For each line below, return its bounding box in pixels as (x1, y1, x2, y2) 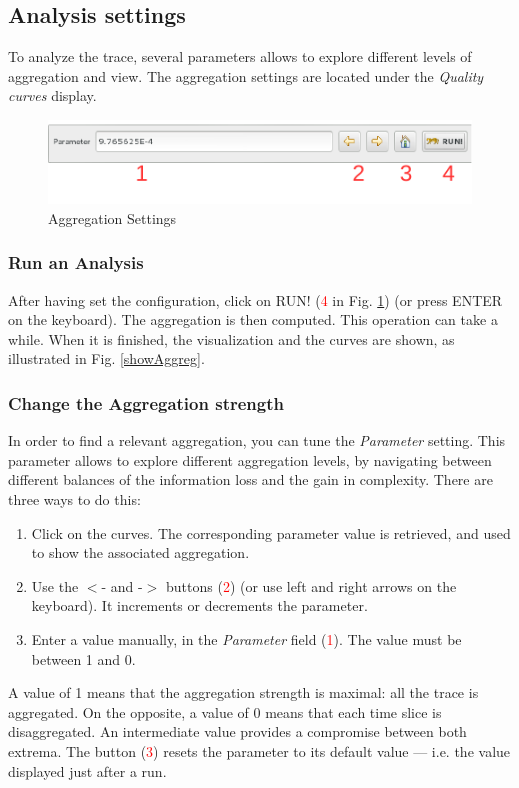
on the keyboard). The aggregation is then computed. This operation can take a (8, 309, 498, 330)
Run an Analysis (8, 250, 144, 275)
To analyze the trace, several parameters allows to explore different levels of (8, 46, 472, 67)
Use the (31, 575, 79, 596)
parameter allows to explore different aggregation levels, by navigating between (8, 449, 492, 470)
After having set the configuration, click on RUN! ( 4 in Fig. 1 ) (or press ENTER (8, 289, 503, 310)
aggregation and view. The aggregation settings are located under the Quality (8, 65, 484, 86)
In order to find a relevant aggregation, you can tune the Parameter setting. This (8, 430, 506, 451)
